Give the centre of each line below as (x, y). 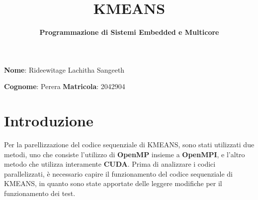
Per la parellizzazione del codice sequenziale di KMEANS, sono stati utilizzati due (129, 145)
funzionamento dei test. (40, 193)
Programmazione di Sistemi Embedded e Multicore (129, 32)
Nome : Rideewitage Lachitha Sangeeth (64, 69)
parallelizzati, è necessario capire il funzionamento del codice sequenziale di (118, 173)
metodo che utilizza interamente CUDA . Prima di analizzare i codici (110, 164)
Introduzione (49, 121)
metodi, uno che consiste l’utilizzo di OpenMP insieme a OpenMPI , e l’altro (125, 154)
